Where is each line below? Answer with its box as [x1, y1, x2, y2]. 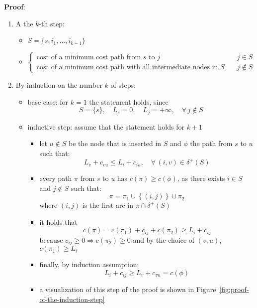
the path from [190, 138, 233, 149]
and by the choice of [133, 234, 195, 245]
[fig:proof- [219, 284, 249, 295]
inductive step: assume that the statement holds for [27, 121, 184, 132]
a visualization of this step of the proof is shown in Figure [39, 284, 216, 295]
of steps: [110, 80, 136, 90]
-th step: [39, 18, 65, 28]
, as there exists [177, 173, 225, 183]
